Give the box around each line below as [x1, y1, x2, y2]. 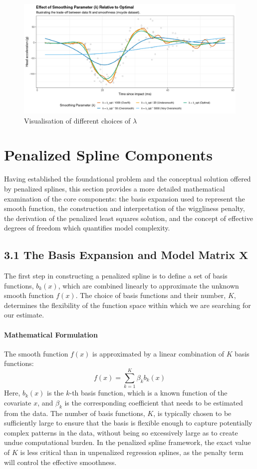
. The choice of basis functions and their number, [75, 290, 226, 300]
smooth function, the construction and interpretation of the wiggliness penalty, [4, 203, 245, 213]
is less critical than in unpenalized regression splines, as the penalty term [20, 446, 244, 457]
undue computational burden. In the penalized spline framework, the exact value [4, 437, 251, 447]
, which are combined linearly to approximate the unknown [58, 280, 239, 290]
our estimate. [4, 309, 44, 320]
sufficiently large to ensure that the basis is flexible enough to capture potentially [4, 417, 253, 428]
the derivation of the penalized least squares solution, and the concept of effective [4, 212, 253, 223]
